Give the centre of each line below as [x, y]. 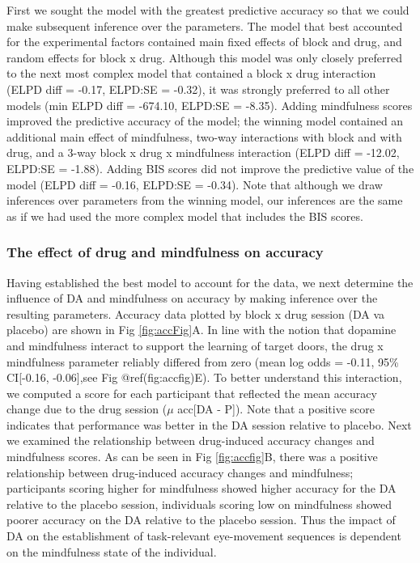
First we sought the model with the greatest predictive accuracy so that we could [208, 10]
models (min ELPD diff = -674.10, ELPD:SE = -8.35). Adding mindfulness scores [210, 105]
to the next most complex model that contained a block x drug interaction [191, 73]
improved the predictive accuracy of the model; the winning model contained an [205, 121]
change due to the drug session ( [87, 409]
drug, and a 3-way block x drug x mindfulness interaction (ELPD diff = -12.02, [203, 152]
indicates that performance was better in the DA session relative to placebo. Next [209, 424]
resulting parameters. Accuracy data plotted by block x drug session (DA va [196, 313]
